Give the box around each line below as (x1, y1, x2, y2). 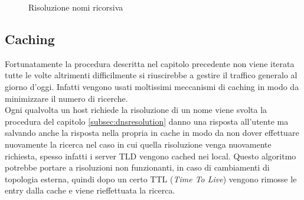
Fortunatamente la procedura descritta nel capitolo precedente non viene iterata (5, 57, 295, 69)
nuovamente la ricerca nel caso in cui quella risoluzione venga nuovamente (5, 138, 272, 150)
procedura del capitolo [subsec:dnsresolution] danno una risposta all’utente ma (5, 115, 289, 127)
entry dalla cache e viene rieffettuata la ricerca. (5, 184, 175, 196)
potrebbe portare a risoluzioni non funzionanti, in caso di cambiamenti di (5, 161, 270, 174)
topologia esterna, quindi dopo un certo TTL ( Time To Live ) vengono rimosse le (5, 172, 297, 185)
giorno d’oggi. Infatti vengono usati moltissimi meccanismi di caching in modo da (5, 80, 299, 92)
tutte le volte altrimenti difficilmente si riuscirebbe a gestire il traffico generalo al (5, 69, 298, 81)
